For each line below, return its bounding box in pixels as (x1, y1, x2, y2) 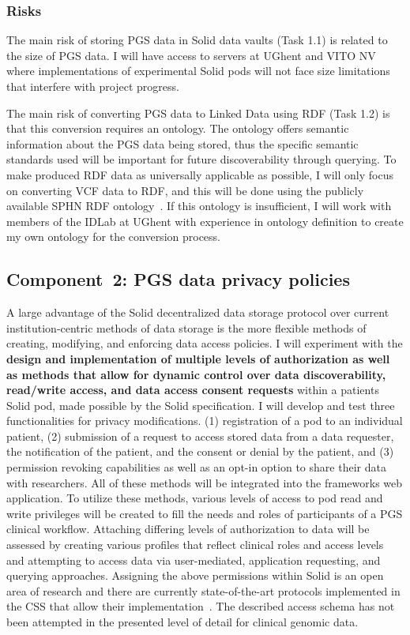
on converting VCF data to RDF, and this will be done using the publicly (6, 182, 364, 198)
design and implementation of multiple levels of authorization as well (6, 350, 390, 366)
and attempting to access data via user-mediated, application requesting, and (6, 551, 381, 568)
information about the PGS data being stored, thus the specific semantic (6, 135, 359, 152)
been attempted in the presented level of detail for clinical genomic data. (6, 614, 359, 630)
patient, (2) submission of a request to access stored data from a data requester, (6, 427, 394, 444)
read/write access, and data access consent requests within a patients (6, 381, 379, 398)
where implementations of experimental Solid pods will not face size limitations (6, 62, 390, 79)
